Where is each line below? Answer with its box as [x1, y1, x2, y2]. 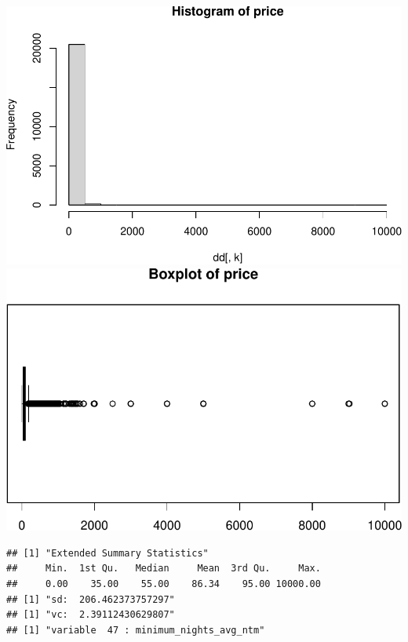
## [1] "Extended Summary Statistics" [6, 547, 209, 559]
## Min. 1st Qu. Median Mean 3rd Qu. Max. [6, 563, 321, 575]
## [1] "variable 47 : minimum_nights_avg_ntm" [6, 624, 265, 636]
